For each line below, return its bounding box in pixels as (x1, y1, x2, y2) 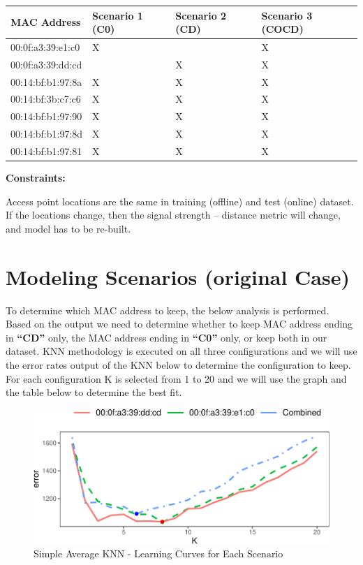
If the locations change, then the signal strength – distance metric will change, (6, 207, 341, 222)
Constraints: (6, 170, 66, 185)
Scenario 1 (92, 8, 143, 22)
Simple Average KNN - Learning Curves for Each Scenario (34, 546, 283, 561)
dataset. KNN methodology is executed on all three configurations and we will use (6, 344, 357, 358)
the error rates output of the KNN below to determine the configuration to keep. (6, 357, 351, 372)
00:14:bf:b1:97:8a (10, 74, 82, 89)
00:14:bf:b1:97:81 (10, 144, 82, 158)
